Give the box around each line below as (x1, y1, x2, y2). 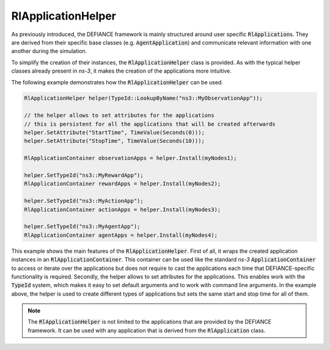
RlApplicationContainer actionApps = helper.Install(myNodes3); (24, 206, 221, 213)
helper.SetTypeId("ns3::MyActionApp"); (24, 197, 144, 205)
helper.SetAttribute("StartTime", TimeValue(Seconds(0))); (24, 129, 205, 136)
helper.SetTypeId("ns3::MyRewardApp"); (24, 172, 144, 178)
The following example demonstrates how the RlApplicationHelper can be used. (11, 78, 223, 86)
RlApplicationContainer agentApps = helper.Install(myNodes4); (24, 232, 218, 238)
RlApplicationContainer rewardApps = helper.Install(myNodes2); (24, 180, 221, 188)
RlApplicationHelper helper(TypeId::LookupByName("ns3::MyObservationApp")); (24, 95, 263, 102)
